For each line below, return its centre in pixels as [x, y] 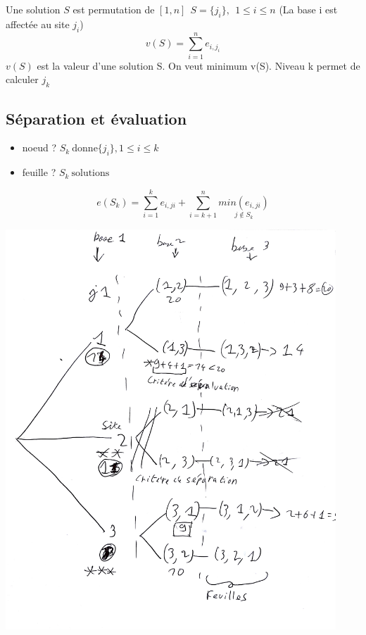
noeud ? [39, 147]
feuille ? [39, 172]
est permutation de [114, 9]
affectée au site [38, 24]
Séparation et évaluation [96, 118]
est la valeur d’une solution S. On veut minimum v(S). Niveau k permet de [198, 65]
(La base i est [308, 9]
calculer [22, 79]
